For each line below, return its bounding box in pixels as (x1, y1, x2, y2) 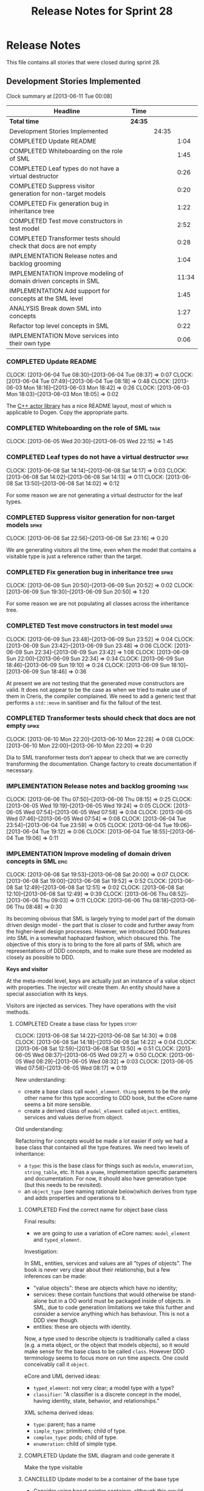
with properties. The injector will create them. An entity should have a (6, 984, 180, 991)
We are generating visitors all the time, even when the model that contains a (6, 546, 196, 553)
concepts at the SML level (9, 294, 83, 302)
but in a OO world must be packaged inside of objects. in (48, 1297, 191, 1305)
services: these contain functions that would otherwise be (33, 1291, 179, 1298)
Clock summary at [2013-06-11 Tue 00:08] (6, 92, 112, 100)
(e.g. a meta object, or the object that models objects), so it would (24, 1341, 189, 1349)
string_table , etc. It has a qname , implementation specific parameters (24, 1169, 197, 1176)
